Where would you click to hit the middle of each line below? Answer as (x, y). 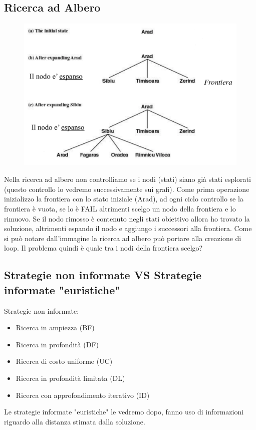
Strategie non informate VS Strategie (103, 275)
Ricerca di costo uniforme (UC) (64, 361)
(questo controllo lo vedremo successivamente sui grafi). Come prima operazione (127, 189)
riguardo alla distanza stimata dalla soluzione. (75, 421)
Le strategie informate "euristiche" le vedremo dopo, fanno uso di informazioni (124, 412)
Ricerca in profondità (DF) (57, 344)
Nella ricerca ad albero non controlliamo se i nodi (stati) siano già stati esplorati (127, 179)
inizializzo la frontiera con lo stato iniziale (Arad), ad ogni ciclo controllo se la (124, 199)
